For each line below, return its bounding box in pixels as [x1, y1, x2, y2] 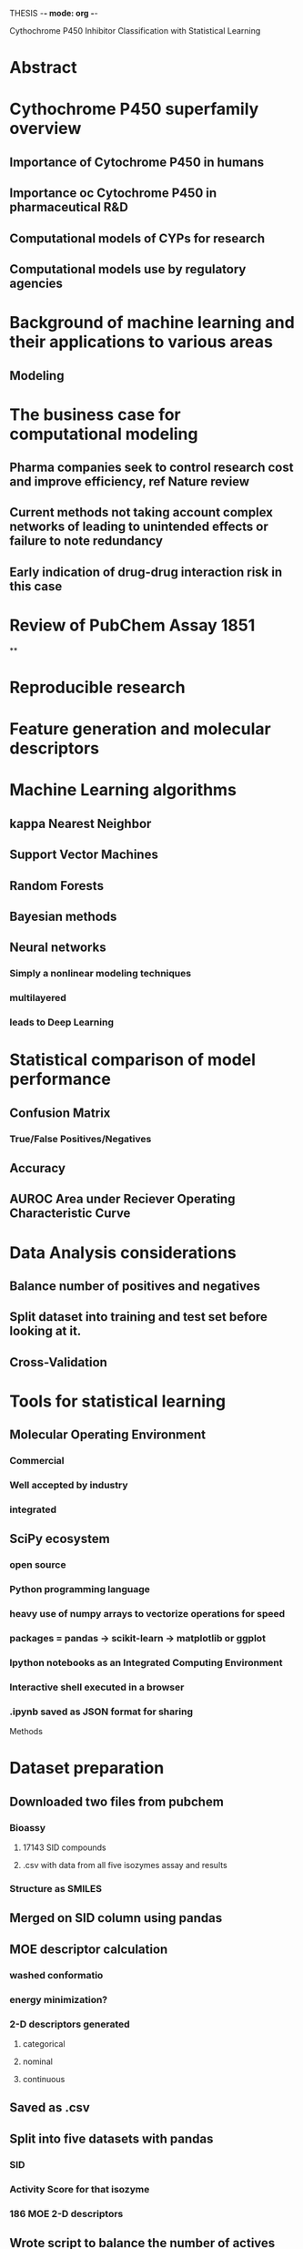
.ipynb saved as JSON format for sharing [9, 1705, 194, 1718]
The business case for [9, 404, 181, 424]
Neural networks [9, 940, 106, 956]
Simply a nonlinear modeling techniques [9, 967, 192, 980]
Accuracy [9, 1160, 66, 1176]
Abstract [9, 57, 77, 78]
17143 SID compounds [22, 1842, 106, 1853]
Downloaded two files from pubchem [9, 1794, 225, 1809]
